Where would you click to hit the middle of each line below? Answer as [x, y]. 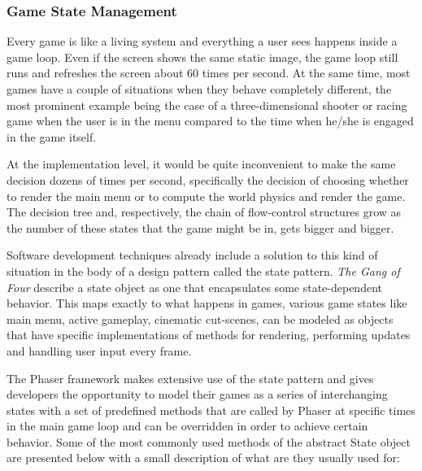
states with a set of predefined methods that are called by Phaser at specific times [211, 410]
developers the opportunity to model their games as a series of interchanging [197, 394]
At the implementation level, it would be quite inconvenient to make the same [201, 164]
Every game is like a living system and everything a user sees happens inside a [202, 41]
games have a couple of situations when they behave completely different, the [199, 89]
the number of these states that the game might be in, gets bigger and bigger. [200, 227]
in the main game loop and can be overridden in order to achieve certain [187, 426]
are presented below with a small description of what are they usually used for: [203, 458]
